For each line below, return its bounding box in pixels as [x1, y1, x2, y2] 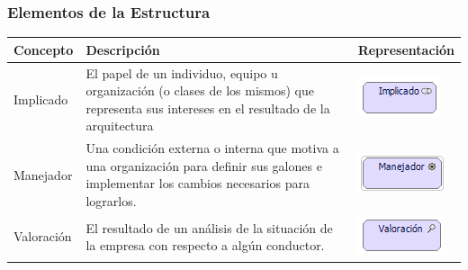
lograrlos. [85, 191, 137, 210]
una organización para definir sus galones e [85, 156, 322, 175]
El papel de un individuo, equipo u [85, 63, 278, 82]
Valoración [13, 227, 72, 246]
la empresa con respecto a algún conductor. [85, 236, 325, 255]
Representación [357, 40, 454, 58]
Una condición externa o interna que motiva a [85, 139, 339, 157]
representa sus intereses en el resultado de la [85, 98, 330, 117]
